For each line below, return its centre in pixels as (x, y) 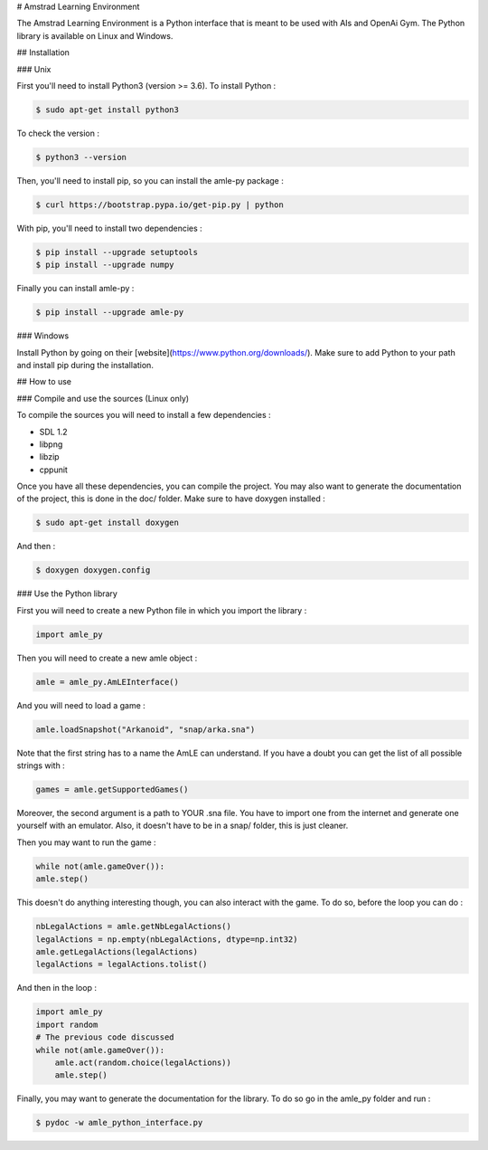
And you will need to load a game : (81, 705)
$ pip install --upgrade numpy (105, 265)
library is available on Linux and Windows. (95, 35)
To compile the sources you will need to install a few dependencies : (144, 415)
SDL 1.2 (53, 432)
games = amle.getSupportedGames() (112, 790)
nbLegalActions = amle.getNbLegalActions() (134, 927)
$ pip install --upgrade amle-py (110, 313)
